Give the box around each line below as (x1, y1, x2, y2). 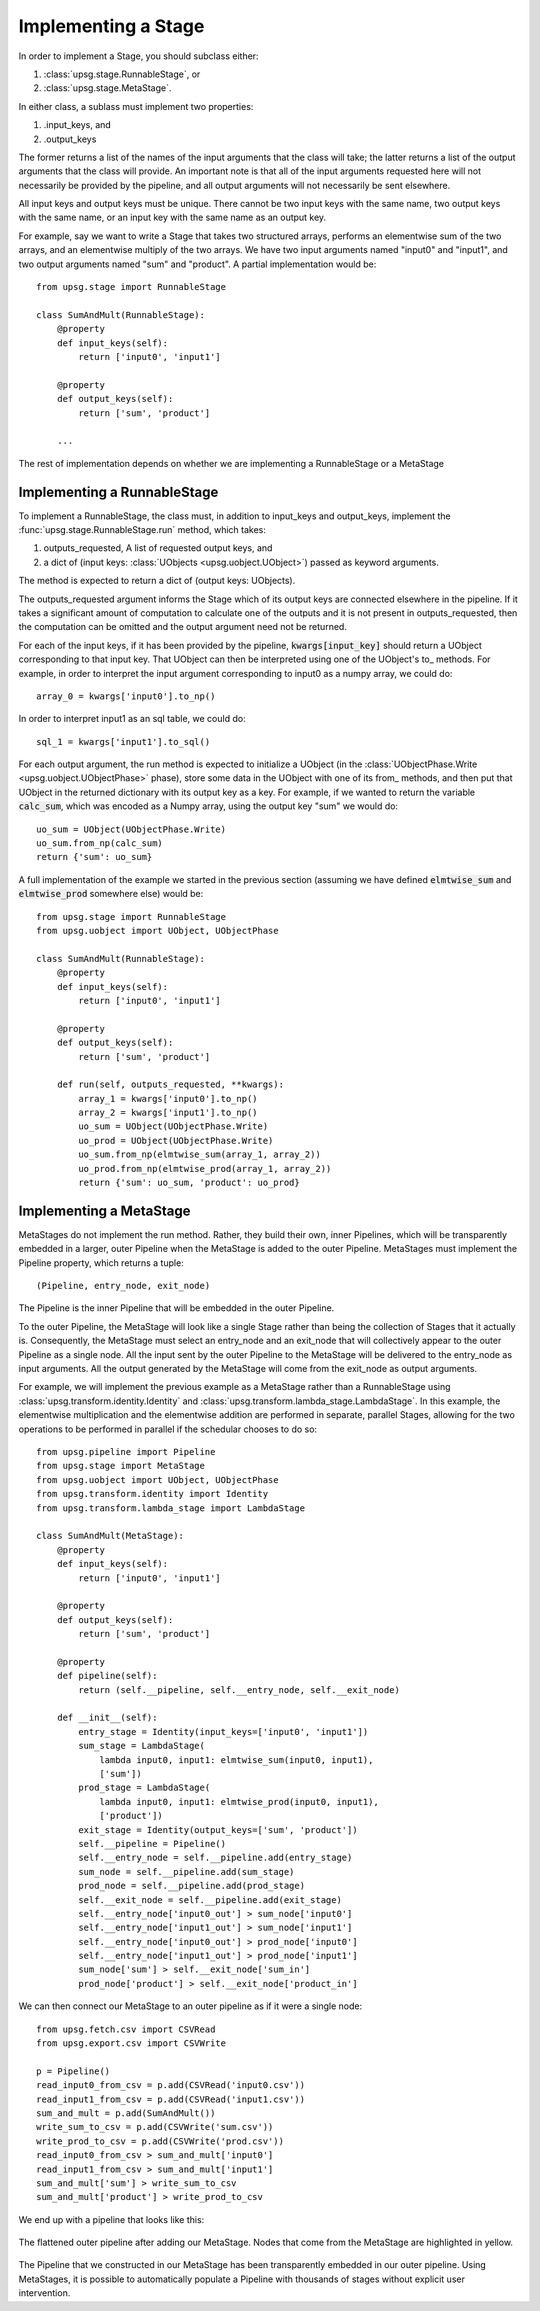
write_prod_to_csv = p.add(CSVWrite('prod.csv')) (36, 2135, 285, 2147)
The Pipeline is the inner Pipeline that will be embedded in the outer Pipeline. (18, 1302, 335, 1314)
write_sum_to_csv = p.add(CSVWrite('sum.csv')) (36, 2121, 274, 2133)
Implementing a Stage (18, 15, 205, 37)
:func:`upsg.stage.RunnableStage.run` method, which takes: (18, 524, 267, 535)
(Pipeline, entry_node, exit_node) (36, 1280, 211, 1292)
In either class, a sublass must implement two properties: (18, 100, 254, 112)
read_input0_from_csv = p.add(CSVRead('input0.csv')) (36, 2080, 305, 2091)
